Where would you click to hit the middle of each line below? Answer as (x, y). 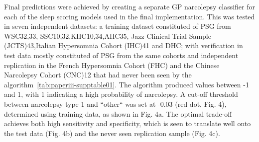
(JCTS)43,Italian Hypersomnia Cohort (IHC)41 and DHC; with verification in (124, 45)
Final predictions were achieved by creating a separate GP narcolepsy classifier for (129, 6)
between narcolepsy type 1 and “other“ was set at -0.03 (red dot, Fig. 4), (115, 104)
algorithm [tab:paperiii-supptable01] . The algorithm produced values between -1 (127, 84)
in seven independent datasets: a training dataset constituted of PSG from (118, 26)
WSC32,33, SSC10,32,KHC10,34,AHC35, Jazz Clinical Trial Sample (108, 35)
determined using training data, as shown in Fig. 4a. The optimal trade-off (118, 113)
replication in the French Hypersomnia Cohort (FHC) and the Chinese (112, 65)
